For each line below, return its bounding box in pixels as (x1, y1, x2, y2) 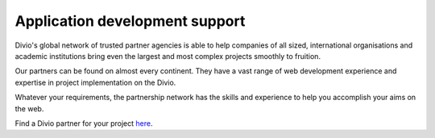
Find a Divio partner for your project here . (14, 118, 153, 128)
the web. (14, 103, 44, 113)
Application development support (14, 12, 246, 30)
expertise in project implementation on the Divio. (14, 77, 176, 87)
